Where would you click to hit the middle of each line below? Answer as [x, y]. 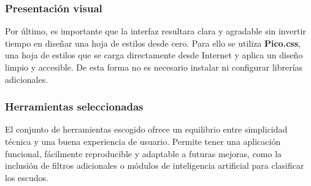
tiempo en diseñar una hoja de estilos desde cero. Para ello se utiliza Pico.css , [153, 43]
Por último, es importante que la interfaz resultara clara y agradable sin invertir [155, 31]
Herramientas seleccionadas [74, 107]
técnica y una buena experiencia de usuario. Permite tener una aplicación [143, 141]
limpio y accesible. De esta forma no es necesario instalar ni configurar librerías [154, 67]
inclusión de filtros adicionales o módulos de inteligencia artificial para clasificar [155, 165]
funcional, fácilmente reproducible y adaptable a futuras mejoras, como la [144, 153]
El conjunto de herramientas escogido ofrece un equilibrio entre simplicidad [146, 129]
